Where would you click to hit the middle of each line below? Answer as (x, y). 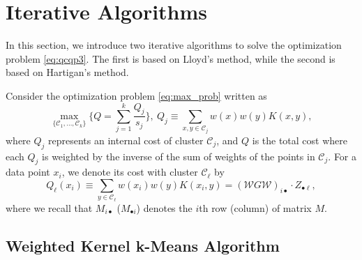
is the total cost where (300, 140)
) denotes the (164, 207)
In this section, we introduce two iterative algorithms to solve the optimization (174, 45)
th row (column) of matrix (255, 207)
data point (28, 172)
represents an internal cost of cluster (126, 140)
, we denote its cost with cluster (130, 172)
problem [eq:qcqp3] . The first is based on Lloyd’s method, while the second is (171, 58)
